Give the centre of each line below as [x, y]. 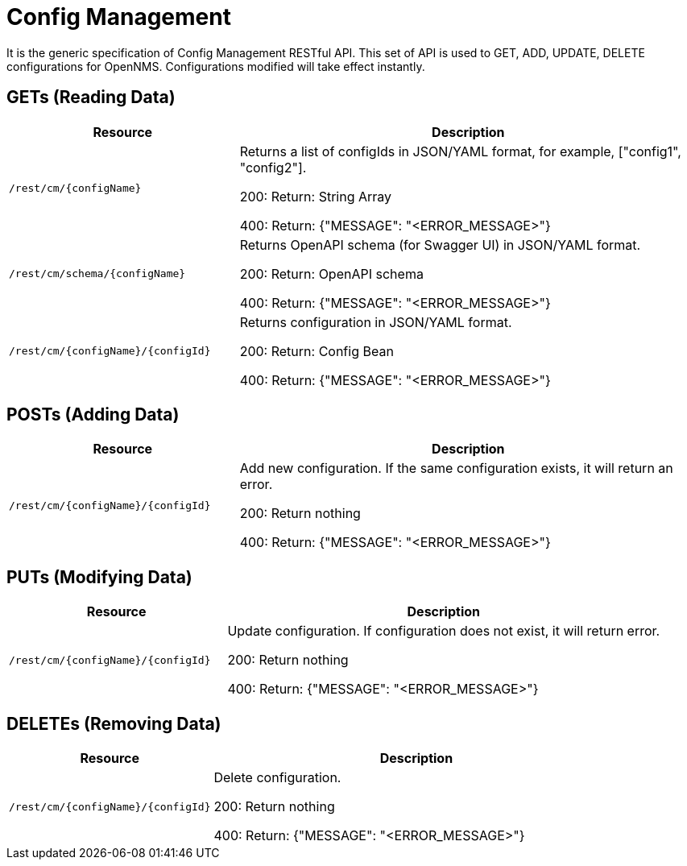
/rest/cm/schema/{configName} [97, 274]
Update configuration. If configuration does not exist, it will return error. [444, 631]
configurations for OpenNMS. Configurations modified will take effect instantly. [216, 66]
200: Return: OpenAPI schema [331, 273]
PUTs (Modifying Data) [99, 577]
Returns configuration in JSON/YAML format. [376, 322]
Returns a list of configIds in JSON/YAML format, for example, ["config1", [460, 151]
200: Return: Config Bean [317, 351]
